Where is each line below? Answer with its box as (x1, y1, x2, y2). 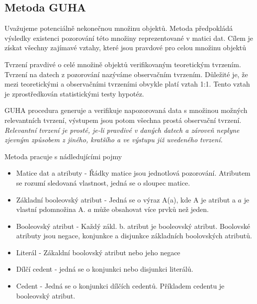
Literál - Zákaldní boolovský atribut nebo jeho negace (16, 247, 180, 257)
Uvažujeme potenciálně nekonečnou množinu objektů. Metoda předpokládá (4, 23, 233, 33)
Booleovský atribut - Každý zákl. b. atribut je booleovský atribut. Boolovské (16, 220, 250, 231)
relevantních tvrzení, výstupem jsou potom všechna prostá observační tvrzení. (4, 114, 242, 125)
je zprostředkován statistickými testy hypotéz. (4, 88, 144, 99)
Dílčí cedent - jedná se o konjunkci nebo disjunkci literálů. (16, 264, 193, 274)
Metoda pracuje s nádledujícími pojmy (4, 151, 122, 161)
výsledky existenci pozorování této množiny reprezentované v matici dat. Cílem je (4, 32, 253, 43)
